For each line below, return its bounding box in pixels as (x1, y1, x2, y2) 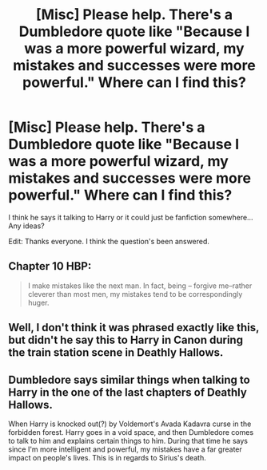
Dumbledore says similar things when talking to (8, 373, 250, 386)
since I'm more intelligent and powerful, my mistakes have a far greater (8, 444, 242, 454)
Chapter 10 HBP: (8, 259, 92, 273)
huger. (27, 298, 50, 307)
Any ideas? (8, 221, 46, 231)
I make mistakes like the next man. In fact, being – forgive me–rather (27, 281, 253, 290)
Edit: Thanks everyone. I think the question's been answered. (8, 236, 210, 246)
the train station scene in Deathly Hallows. (8, 346, 224, 360)
